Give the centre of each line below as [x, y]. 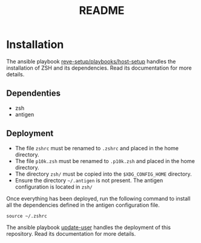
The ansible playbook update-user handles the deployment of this [89, 227]
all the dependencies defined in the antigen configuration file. [83, 205]
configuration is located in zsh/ [54, 187]
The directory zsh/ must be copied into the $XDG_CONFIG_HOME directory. [103, 174]
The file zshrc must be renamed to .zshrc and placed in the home [97, 148]
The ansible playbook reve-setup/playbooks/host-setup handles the [91, 61]
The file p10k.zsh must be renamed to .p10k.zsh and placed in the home [105, 161]
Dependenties [33, 94]
